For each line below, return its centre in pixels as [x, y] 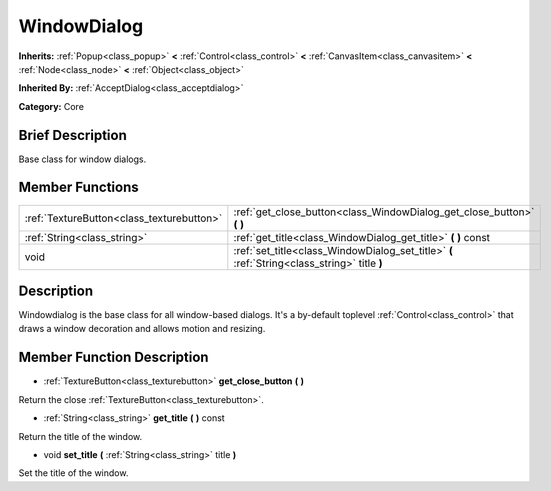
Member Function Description [113, 357]
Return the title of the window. [80, 436]
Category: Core [51, 106]
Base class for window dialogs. [82, 159]
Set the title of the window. [73, 473]
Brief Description [72, 135]
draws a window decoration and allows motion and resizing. [142, 329]
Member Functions [78, 187]
